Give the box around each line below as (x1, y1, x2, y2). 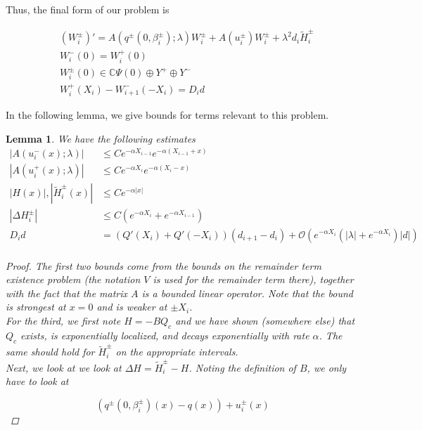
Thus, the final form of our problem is (6, 2, 170, 16)
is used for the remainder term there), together (153, 272, 354, 287)
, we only (307, 360, 347, 374)
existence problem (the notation (6, 272, 141, 287)
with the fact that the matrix (6, 285, 128, 300)
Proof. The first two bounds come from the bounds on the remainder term (6, 258, 321, 273)
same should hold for (6, 344, 95, 359)
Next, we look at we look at (6, 360, 122, 374)
